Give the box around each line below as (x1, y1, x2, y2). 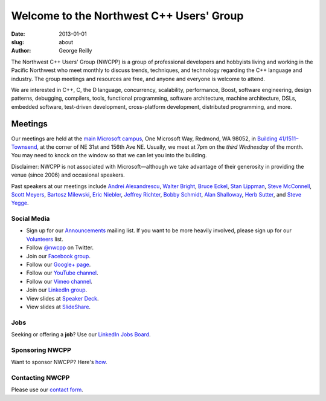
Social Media (11, 215, 50, 223)
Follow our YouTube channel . (26, 269, 98, 276)
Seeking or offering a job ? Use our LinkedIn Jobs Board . (11, 331, 151, 338)
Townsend (11, 143, 37, 151)
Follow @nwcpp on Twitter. (26, 244, 94, 251)
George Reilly (59, 47, 92, 54)
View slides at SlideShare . (26, 303, 91, 310)
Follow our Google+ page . (26, 261, 91, 269)
